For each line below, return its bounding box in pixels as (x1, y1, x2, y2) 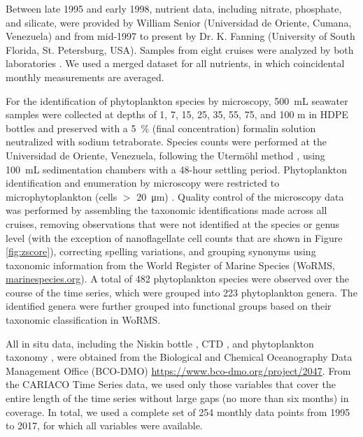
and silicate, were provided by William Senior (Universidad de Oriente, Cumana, (6, 15, 352, 29)
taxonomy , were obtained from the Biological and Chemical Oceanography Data (6, 350, 353, 364)
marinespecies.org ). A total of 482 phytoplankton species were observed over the (6, 271, 349, 286)
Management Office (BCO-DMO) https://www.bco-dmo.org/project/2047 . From (6, 363, 351, 378)
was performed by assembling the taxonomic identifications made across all (6, 203, 327, 217)
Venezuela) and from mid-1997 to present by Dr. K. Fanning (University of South (6, 29, 355, 43)
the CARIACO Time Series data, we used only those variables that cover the (6, 377, 336, 392)
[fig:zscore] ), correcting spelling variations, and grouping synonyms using (6, 244, 316, 259)
